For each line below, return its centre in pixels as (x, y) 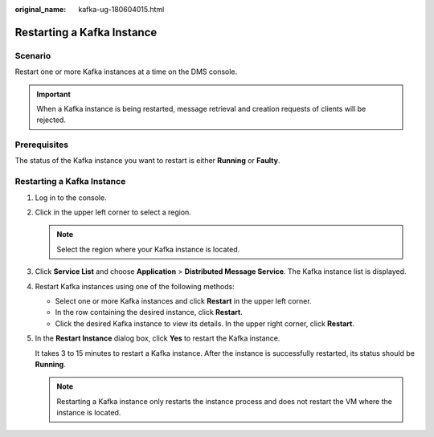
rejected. (51, 120)
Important (54, 94)
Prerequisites (41, 145)
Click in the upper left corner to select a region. (113, 212)
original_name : (41, 9)
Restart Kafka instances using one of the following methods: (135, 286)
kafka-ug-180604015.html (121, 9)
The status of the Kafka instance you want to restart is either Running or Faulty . (147, 161)
